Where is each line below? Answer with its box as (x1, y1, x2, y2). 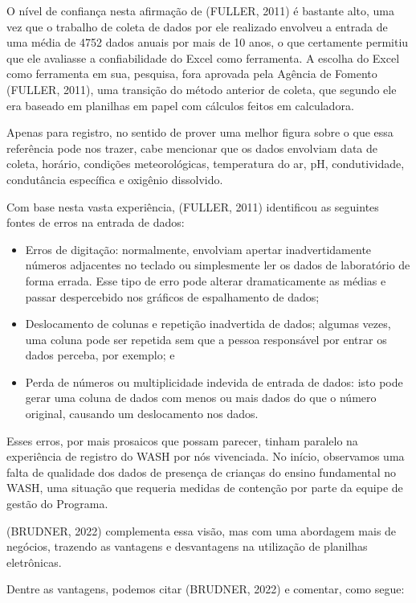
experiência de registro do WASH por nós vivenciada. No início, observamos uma (6, 448, 405, 465)
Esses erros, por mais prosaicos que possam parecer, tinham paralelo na (6, 432, 358, 449)
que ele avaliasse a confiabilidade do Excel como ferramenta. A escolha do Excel (6, 49, 400, 66)
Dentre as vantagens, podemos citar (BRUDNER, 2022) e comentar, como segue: (6, 580, 405, 597)
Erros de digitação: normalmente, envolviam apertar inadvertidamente (25, 240, 372, 257)
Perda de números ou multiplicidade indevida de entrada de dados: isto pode (25, 373, 403, 390)
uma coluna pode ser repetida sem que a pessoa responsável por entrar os (25, 330, 387, 347)
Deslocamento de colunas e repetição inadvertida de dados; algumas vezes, (25, 315, 391, 332)
